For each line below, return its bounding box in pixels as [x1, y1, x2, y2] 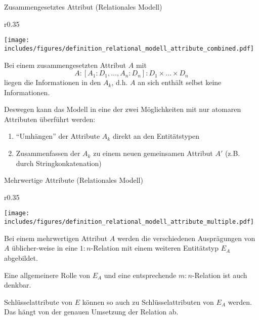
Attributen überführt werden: [4, 113, 96, 124]
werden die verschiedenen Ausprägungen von [117, 232, 255, 243]
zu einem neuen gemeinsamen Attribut [93, 148, 213, 158]
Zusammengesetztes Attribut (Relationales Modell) [4, 2, 162, 12]
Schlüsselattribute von [4, 296, 73, 307]
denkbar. [4, 279, 31, 290]
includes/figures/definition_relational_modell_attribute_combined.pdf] [4, 45, 254, 52]
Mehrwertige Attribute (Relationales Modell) [4, 175, 143, 185]
